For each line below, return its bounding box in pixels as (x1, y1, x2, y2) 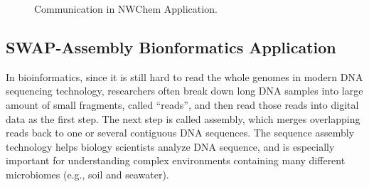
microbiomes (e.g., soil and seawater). (6, 166, 169, 181)
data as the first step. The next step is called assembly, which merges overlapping (6, 111, 360, 126)
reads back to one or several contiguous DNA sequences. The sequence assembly (6, 125, 355, 140)
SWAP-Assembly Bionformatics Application (6, 36, 336, 58)
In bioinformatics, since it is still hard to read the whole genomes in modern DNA (6, 69, 363, 84)
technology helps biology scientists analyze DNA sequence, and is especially (6, 139, 335, 154)
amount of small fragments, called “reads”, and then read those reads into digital (6, 97, 359, 112)
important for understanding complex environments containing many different (6, 153, 346, 168)
